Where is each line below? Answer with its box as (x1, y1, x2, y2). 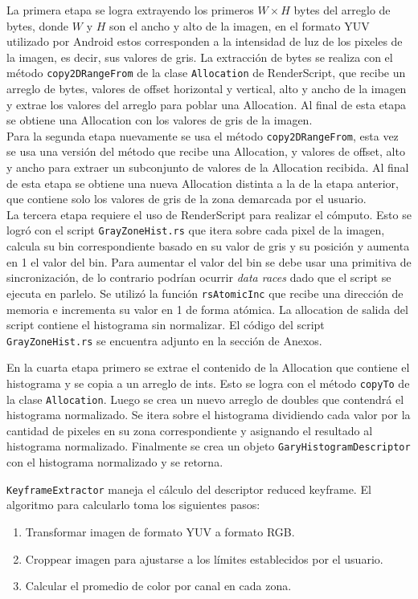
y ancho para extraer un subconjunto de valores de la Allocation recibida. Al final (6, 159, 409, 176)
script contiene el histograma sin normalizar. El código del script (6, 316, 325, 333)
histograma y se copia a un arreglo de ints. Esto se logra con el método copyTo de (6, 374, 410, 391)
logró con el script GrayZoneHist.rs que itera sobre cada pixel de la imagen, (6, 222, 385, 238)
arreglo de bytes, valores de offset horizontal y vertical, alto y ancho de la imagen (6, 80, 407, 97)
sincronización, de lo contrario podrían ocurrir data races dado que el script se (6, 269, 391, 286)
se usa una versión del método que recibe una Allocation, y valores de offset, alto (6, 143, 405, 160)
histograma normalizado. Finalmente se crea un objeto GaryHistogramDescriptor (6, 438, 411, 454)
